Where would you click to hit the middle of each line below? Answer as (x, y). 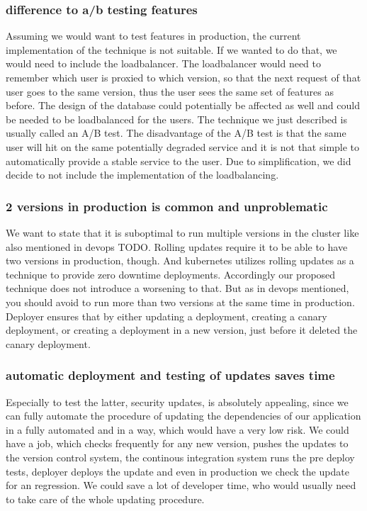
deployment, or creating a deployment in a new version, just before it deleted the (182, 330)
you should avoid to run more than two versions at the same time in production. (180, 302)
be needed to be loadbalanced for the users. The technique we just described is (176, 119)
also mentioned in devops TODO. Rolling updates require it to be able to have (177, 246)
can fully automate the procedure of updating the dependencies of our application (183, 416)
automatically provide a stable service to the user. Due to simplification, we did (179, 161)
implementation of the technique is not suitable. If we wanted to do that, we (171, 49)
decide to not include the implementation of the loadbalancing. (142, 175)
